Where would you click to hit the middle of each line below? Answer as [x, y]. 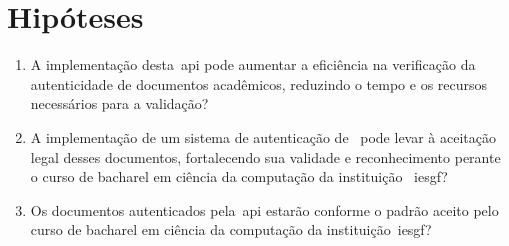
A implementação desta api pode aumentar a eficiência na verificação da [253, 64]
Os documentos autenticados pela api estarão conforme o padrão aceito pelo [264, 209]
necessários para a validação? [119, 103]
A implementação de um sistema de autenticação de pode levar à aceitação [263, 136]
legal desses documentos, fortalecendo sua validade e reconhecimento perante [265, 156]
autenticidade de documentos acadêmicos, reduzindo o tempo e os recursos [259, 83]
